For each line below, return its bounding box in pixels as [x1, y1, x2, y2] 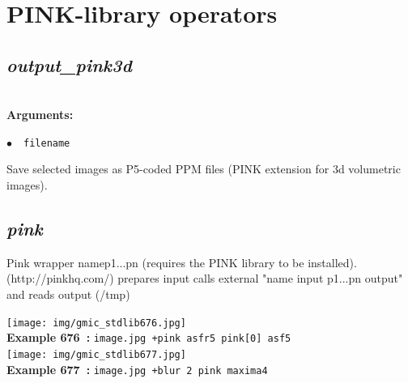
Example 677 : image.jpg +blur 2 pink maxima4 [6, 360, 268, 377]
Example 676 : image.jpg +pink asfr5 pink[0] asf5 [6, 329, 291, 346]
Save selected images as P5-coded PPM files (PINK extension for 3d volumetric [6, 160, 401, 177]
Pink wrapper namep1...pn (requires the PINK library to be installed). [6, 253, 357, 270]
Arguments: [6, 106, 74, 123]
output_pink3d [6, 52, 132, 77]
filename [23, 137, 70, 149]
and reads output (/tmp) [6, 286, 130, 302]
